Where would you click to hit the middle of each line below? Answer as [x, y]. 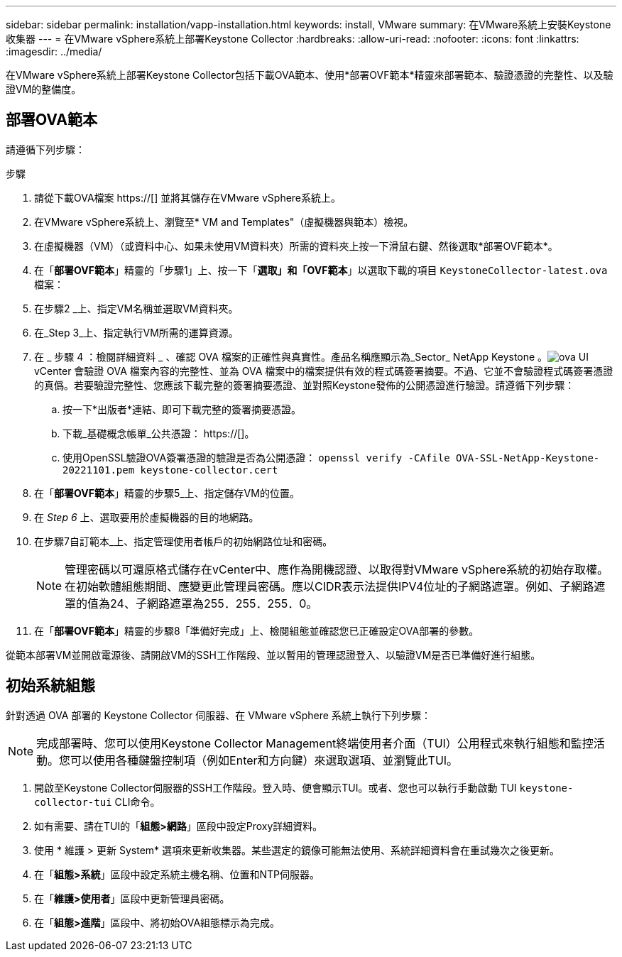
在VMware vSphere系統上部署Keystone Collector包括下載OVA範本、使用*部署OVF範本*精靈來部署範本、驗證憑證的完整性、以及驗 [310, 75]
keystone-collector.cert [209, 470]
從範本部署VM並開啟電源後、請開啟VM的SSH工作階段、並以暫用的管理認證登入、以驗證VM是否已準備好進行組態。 [273, 655]
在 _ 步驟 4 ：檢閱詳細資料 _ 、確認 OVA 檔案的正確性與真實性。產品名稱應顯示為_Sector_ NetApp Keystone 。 [291, 356]
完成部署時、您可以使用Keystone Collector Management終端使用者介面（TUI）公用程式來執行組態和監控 [315, 743]
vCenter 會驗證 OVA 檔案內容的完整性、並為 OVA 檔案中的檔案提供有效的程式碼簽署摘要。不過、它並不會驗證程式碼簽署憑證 [324, 371]
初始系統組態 [50, 686]
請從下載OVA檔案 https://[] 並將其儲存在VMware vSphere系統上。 [188, 197]
